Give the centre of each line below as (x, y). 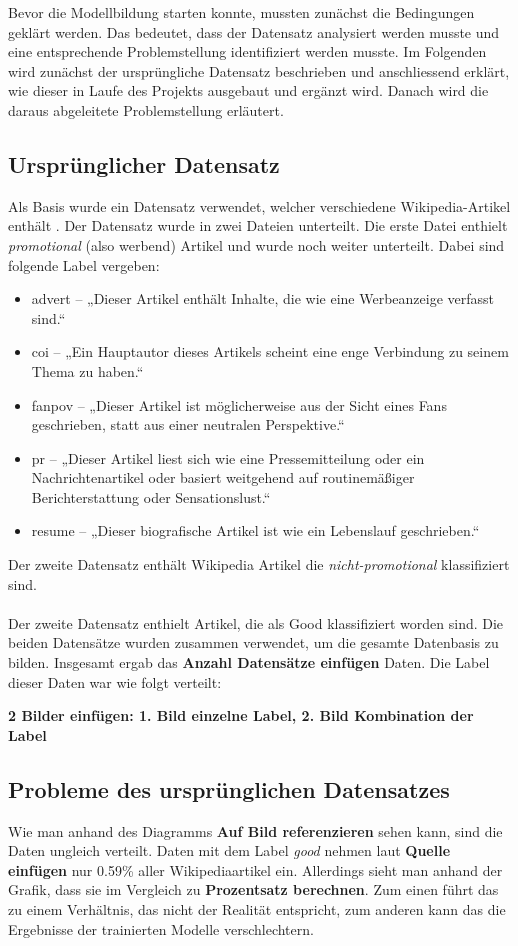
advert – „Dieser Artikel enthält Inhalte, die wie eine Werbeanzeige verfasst (262, 298)
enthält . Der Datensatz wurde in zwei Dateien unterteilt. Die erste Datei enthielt (258, 225)
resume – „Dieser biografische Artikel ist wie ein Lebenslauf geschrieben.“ (255, 530)
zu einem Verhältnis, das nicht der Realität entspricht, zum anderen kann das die (257, 909)
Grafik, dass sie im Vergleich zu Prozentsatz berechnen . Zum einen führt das (253, 889)
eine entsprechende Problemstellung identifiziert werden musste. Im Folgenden (247, 51)
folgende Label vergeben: (84, 264)
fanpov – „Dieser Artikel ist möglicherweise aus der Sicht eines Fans (239, 404)
